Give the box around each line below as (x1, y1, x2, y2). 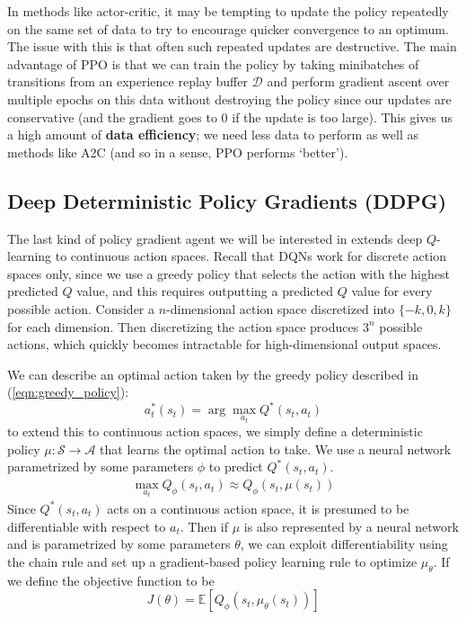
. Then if (180, 516, 229, 535)
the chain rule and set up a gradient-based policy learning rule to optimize (7, 552, 418, 570)
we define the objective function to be (7, 570, 215, 589)
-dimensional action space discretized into (166, 299, 395, 318)
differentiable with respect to (7, 516, 166, 535)
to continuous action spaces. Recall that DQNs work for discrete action (55, 247, 446, 265)
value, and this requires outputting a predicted (76, 282, 333, 301)
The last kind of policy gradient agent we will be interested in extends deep (7, 229, 423, 247)
